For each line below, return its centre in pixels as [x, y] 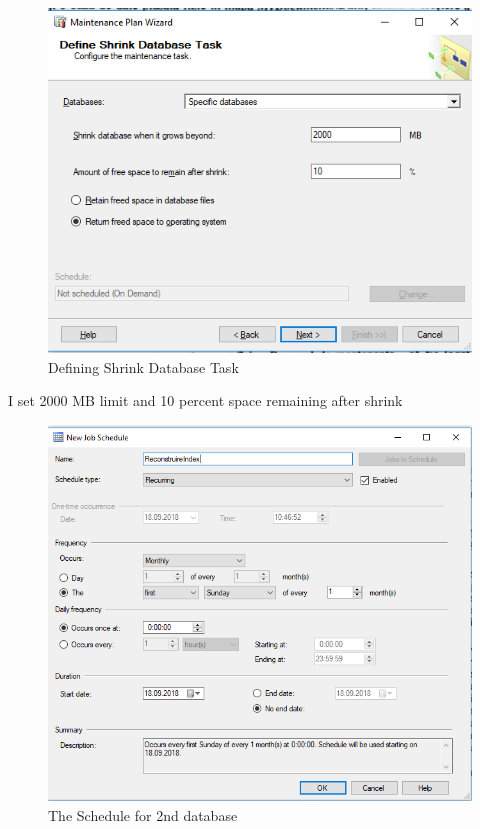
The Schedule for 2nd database [143, 814]
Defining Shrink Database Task [143, 366]
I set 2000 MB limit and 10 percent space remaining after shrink [205, 400]
